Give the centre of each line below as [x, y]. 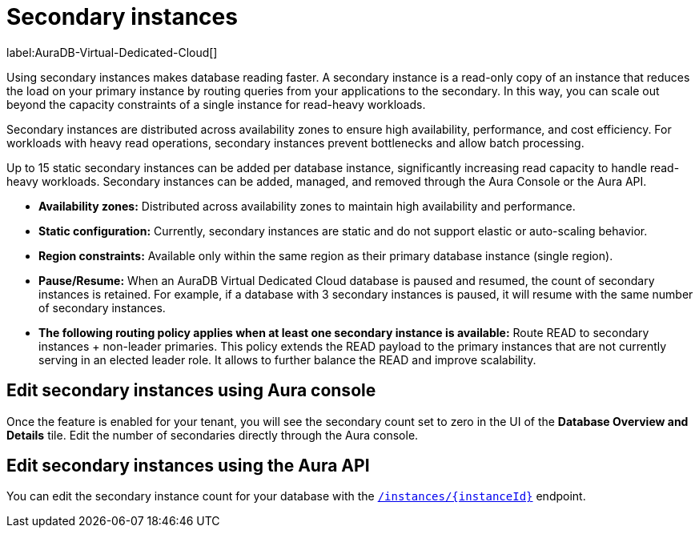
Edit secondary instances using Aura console [191, 391]
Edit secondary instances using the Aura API [188, 466]
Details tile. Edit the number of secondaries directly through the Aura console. [213, 435]
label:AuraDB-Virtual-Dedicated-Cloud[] [112, 52]
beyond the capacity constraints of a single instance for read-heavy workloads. [216, 104]
